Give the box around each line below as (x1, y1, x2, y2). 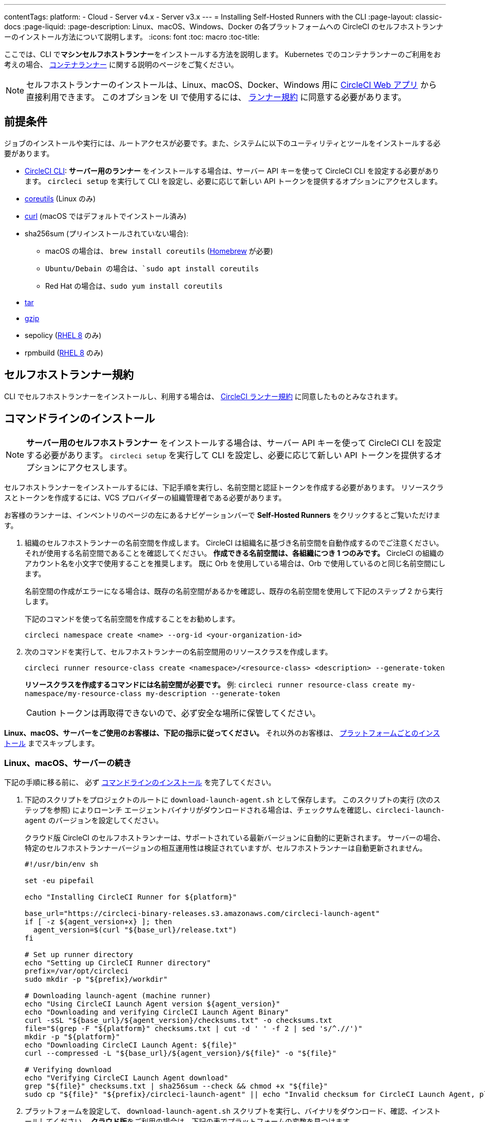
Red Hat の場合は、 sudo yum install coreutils (45, 281, 223, 290)
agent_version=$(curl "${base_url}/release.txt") (33, 926, 237, 934)
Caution (26, 707, 57, 718)
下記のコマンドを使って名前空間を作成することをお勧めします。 (25, 614, 239, 623)
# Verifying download (25, 1065, 111, 1074)
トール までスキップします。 (4, 738, 99, 747)
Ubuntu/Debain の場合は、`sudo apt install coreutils (45, 264, 259, 273)
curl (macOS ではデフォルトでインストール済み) (25, 211, 186, 220)
